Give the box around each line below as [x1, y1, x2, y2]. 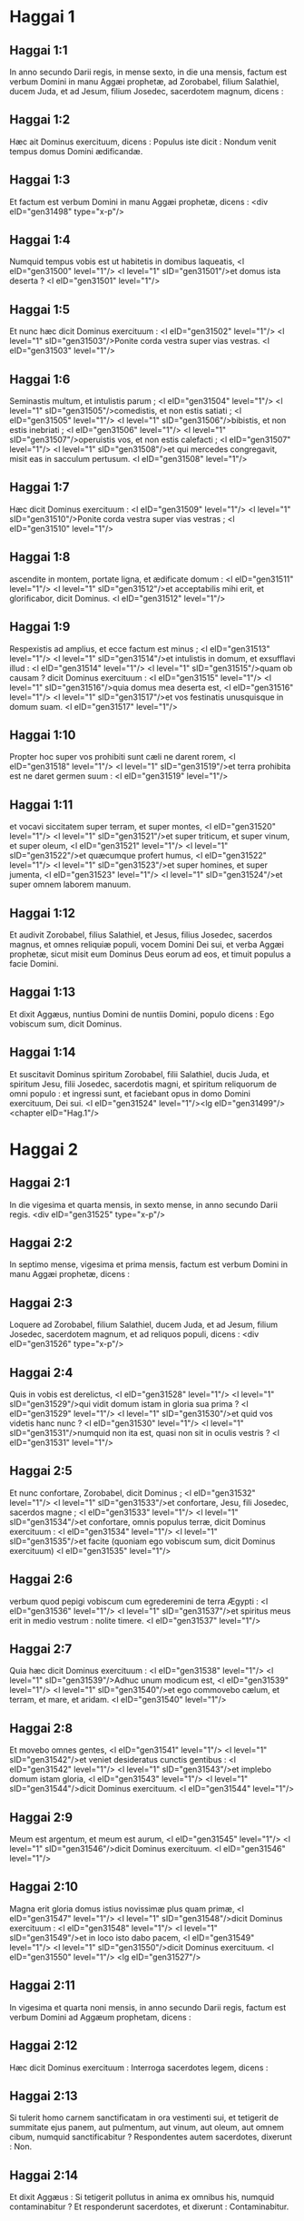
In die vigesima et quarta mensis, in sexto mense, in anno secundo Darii [9, 1199, 279, 1210]
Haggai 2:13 [9, 2088, 79, 2103]
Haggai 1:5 [9, 301, 71, 317]
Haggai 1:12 [9, 905, 75, 920]
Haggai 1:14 [9, 1045, 76, 1060]
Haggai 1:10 [9, 727, 76, 742]
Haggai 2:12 [9, 2038, 78, 2053]
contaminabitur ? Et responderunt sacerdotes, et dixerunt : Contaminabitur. [9, 2201, 289, 2212]
